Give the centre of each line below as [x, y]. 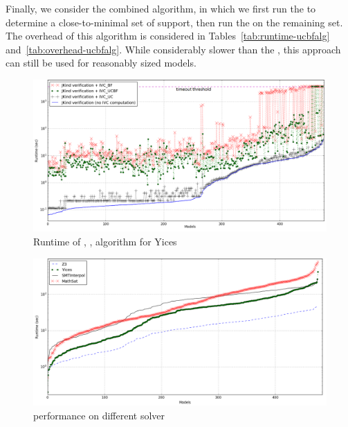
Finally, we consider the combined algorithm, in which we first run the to [161, 8]
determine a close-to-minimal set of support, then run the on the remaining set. [174, 22]
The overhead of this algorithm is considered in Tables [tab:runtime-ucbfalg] [168, 36]
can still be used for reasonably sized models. [101, 63]
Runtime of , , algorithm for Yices [105, 242]
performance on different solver [99, 416]
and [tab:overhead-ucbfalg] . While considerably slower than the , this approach [173, 49]
